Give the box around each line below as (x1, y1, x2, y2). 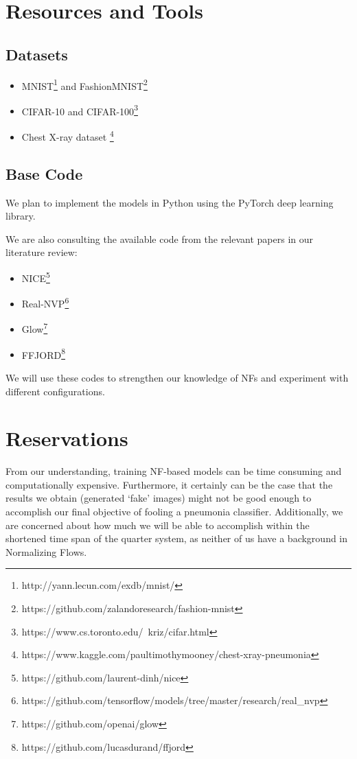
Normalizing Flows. (5, 544, 87, 559)
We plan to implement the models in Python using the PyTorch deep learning (5, 195, 334, 209)
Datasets (5, 43, 68, 65)
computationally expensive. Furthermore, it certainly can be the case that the (5, 477, 333, 491)
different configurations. (5, 384, 105, 398)
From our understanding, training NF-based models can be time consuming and (5, 464, 342, 478)
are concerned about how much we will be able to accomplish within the (5, 517, 310, 532)
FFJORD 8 (21, 345, 66, 362)
